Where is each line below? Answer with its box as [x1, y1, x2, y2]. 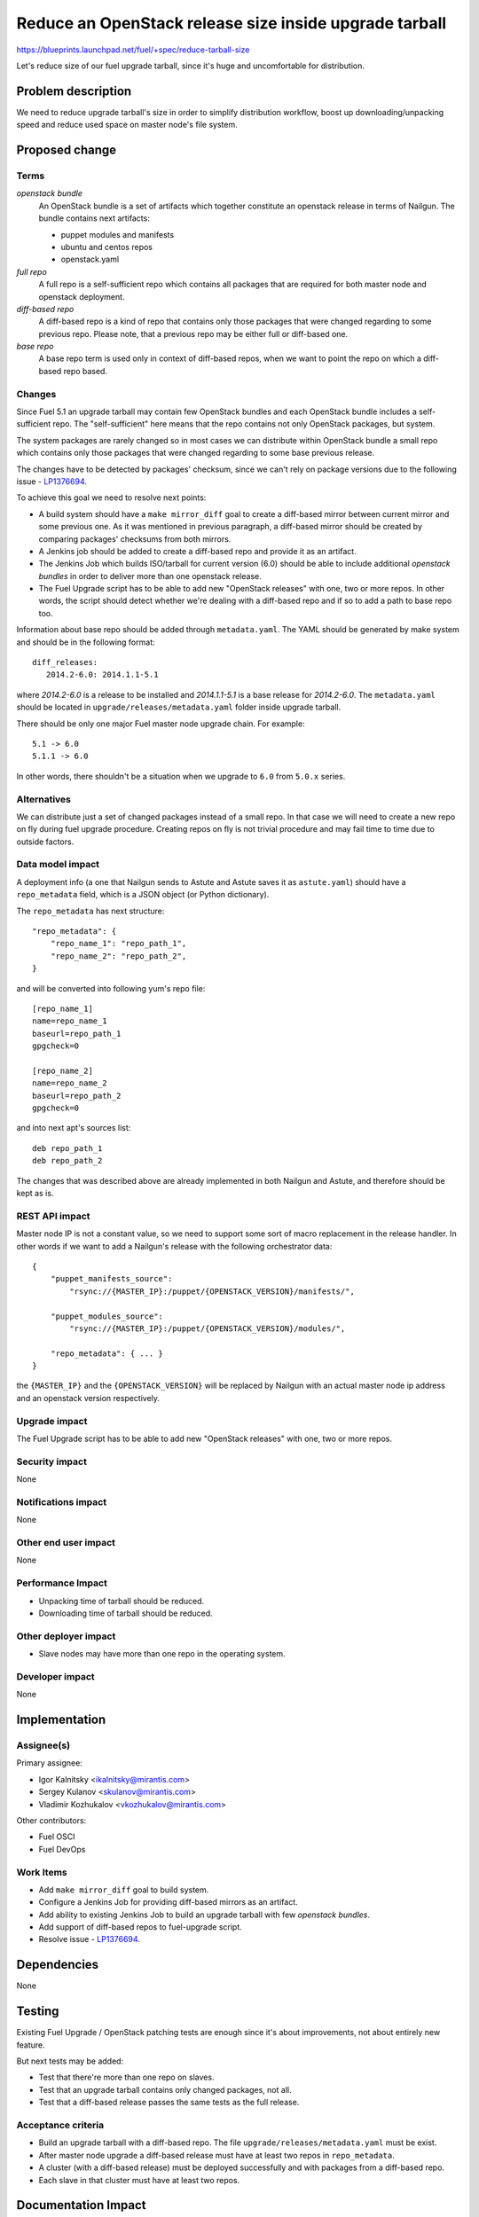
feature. [16, 2040, 46, 2050]
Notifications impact [16, 1495, 106, 1508]
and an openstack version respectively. [16, 1392, 160, 1403]
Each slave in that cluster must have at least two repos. [38, 2174, 240, 2185]
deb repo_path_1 [32, 1143, 103, 1153]
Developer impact [16, 1670, 95, 1682]
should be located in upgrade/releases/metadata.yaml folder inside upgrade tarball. [16, 701, 342, 713]
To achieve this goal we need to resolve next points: [16, 492, 207, 503]
